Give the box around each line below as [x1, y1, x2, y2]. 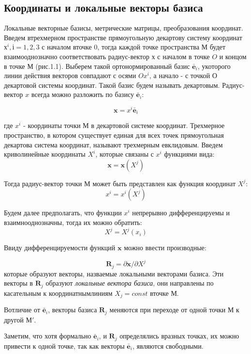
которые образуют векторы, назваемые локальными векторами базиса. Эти [4, 268, 224, 278]
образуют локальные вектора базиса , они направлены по [46, 278, 214, 288]
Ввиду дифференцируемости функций [4, 242, 115, 253]
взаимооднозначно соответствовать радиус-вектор [4, 51, 150, 61]
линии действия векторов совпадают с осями [4, 70, 136, 80]
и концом [219, 51, 247, 61]
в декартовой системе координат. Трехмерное [91, 120, 225, 130]
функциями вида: [164, 149, 215, 159]
